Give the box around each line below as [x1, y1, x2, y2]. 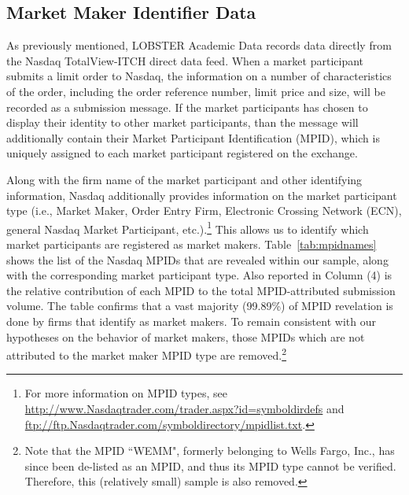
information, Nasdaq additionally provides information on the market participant [6, 187, 397, 203]
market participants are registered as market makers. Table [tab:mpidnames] [6, 235, 377, 252]
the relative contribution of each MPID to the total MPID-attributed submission [6, 282, 396, 298]
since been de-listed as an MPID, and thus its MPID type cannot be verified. [24, 457, 396, 474]
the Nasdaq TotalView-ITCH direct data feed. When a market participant [6, 52, 364, 68]
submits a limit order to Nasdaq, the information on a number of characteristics [6, 68, 392, 84]
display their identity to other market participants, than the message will [6, 114, 359, 131]
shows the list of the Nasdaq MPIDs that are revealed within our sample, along [6, 251, 389, 268]
